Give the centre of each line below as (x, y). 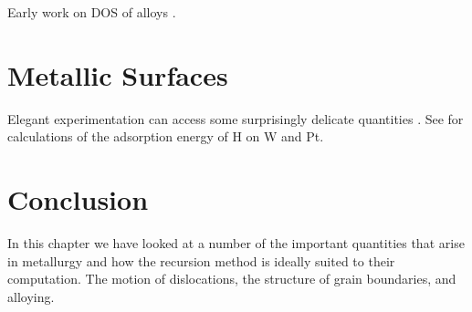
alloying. (31, 296)
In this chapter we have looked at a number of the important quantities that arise (236, 243)
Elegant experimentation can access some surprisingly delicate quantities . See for (236, 118)
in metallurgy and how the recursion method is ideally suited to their (201, 260)
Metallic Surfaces (118, 74)
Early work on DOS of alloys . (92, 12)
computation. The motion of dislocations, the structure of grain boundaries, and (232, 279)
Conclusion (78, 199)
